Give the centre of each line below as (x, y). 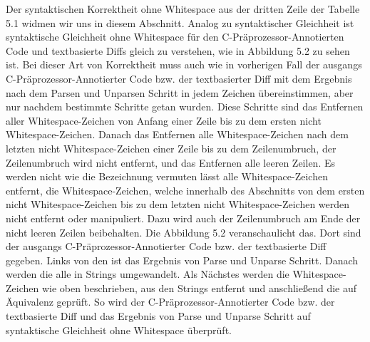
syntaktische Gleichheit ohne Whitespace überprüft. (119, 330)
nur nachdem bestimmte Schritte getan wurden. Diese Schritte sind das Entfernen (185, 107)
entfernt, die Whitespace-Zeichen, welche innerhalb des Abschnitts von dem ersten (185, 190)
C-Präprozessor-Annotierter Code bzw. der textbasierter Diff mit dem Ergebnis (179, 78)
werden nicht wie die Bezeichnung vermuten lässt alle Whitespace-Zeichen (167, 176)
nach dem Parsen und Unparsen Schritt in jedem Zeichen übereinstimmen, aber (180, 92)
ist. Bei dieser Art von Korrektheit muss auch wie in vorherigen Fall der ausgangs (184, 64)
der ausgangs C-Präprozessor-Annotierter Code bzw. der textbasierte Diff (166, 246)
